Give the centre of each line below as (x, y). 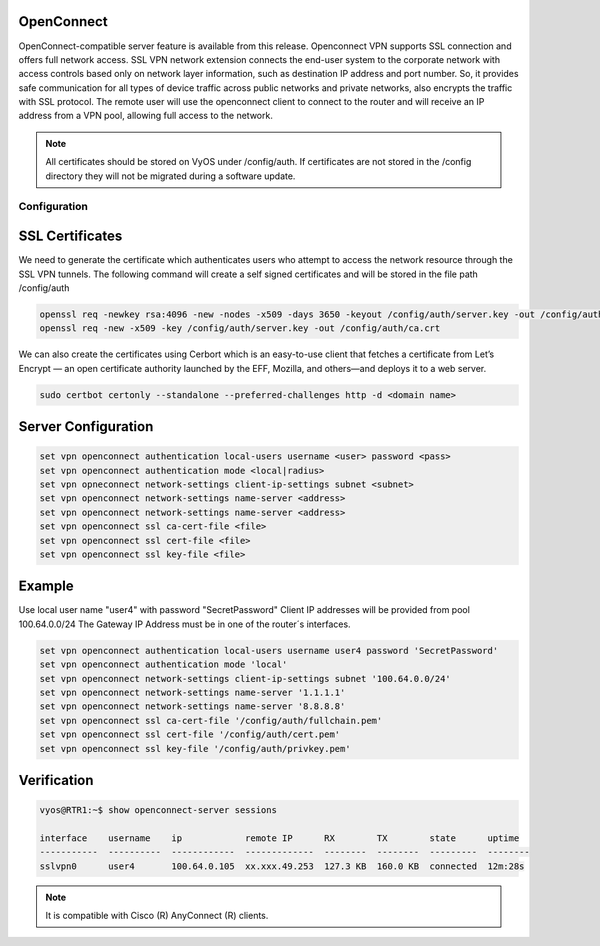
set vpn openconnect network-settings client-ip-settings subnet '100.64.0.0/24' (245, 678)
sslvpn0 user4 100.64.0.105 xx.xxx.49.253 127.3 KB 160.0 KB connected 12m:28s (282, 866)
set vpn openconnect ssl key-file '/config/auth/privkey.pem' (195, 748)
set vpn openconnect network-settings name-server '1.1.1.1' (192, 692)
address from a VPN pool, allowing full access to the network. (146, 116)
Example (46, 586)
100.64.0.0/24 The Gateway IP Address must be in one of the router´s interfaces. (184, 624)
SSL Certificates (70, 236)
